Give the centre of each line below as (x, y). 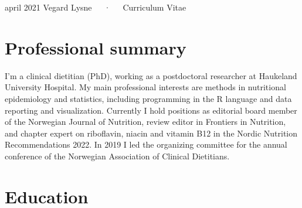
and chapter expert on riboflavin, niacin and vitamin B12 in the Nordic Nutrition (151, 133)
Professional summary (96, 47)
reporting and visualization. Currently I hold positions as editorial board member (151, 110)
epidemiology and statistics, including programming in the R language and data (148, 98)
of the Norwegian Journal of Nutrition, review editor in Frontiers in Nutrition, (145, 122)
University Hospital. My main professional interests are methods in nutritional (145, 87)
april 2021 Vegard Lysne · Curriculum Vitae (96, 7)
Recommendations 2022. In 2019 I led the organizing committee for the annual (146, 144)
